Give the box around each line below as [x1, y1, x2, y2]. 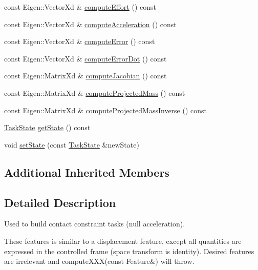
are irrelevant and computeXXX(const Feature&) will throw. [4, 256, 195, 266]
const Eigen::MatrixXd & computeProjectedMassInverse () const [4, 105, 207, 115]
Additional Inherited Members [4, 164, 169, 180]
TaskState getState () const [4, 122, 91, 133]
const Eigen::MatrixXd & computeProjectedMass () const [4, 87, 185, 98]
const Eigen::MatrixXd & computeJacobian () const [4, 70, 167, 81]
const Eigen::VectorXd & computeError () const [4, 36, 155, 47]
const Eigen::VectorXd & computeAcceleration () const [4, 18, 177, 29]
